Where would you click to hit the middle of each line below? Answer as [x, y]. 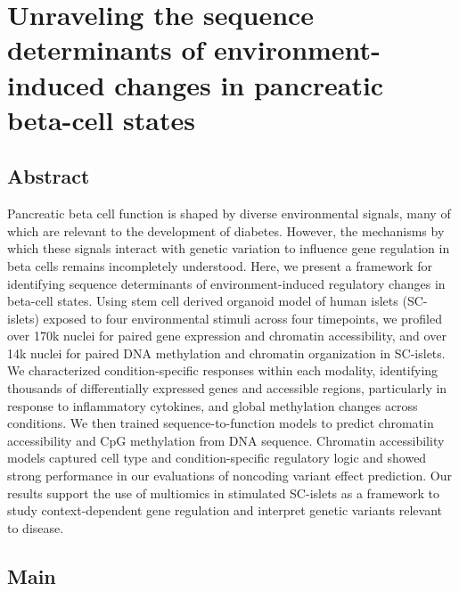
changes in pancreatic [249, 84]
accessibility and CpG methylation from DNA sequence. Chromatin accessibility [226, 440]
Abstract [49, 176]
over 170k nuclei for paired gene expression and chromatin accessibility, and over [227, 336]
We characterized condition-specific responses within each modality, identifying [223, 370]
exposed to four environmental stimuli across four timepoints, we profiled [243, 318]
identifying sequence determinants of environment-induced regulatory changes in [226, 283]
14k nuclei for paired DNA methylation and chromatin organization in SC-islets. [226, 353]
